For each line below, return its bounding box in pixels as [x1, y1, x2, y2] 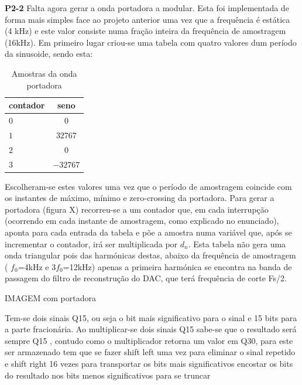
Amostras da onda [11, 67, 77, 79]
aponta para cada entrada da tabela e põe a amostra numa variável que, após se [5, 226, 292, 238]
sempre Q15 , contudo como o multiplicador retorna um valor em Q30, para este [5, 334, 293, 346]
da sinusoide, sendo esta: [5, 47, 93, 60]
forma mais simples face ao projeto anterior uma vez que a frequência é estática [5, 13, 290, 25]
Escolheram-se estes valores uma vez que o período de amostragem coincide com [5, 180, 292, 192]
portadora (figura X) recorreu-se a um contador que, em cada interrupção [5, 203, 269, 215]
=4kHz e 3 [18, 260, 56, 272]
